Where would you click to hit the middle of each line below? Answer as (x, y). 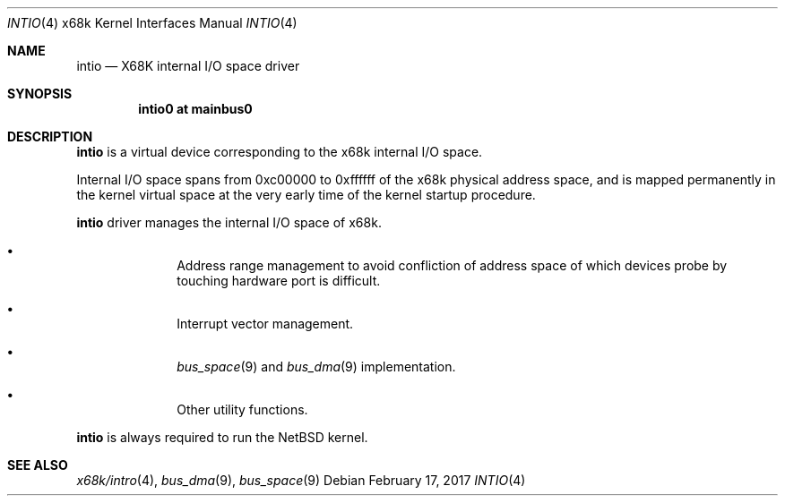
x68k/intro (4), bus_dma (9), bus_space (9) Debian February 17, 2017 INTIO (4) (301, 480)
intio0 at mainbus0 (195, 109)
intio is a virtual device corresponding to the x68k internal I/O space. (280, 152)
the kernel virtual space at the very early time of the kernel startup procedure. (306, 195)
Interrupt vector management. (265, 324)
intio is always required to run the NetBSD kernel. (222, 437)
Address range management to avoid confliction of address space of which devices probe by (452, 265)
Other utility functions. (242, 409)
